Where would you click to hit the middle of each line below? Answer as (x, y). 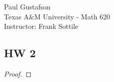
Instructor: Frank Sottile (41, 26)
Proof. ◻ (18, 73)
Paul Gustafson (27, 6)
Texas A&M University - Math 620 (57, 16)
